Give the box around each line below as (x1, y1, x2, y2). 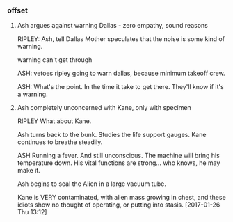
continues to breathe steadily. (17, 138, 103, 146)
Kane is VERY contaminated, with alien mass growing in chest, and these (17, 193, 226, 202)
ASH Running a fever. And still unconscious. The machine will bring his (17, 152, 220, 160)
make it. (17, 166, 40, 175)
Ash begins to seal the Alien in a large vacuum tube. (17, 180, 167, 188)
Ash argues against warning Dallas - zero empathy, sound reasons (17, 22, 209, 30)
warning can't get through (17, 56, 93, 64)
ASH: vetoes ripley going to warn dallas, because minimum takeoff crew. (17, 69, 225, 78)
